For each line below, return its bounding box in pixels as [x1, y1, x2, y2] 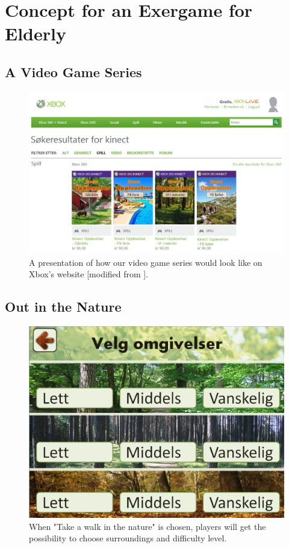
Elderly [5, 21, 66, 46]
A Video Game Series [5, 62, 142, 81]
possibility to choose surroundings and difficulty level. [29, 532, 227, 544]
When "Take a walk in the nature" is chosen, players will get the [29, 520, 266, 532]
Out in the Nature [5, 297, 122, 316]
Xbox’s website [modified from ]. [29, 268, 149, 280]
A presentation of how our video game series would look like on [29, 256, 263, 268]
